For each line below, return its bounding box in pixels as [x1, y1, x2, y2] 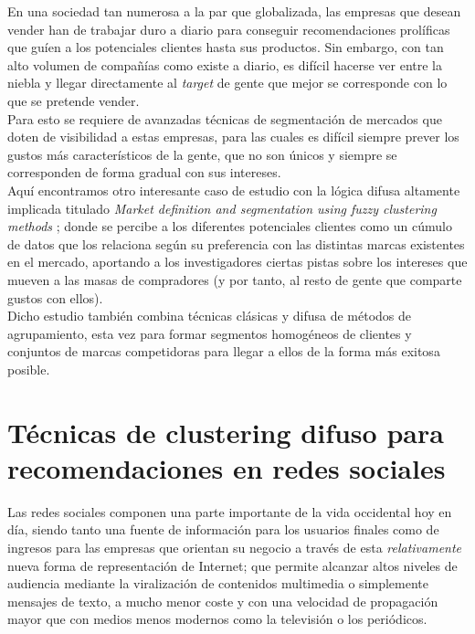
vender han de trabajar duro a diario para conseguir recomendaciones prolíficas [7, 19, 450, 38]
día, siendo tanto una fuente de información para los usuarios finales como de [7, 520, 439, 539]
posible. [7, 359, 50, 378]
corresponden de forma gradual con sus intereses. [7, 163, 281, 182]
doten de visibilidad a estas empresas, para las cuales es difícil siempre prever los [7, 127, 459, 146]
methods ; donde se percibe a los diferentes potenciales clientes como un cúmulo [7, 217, 452, 236]
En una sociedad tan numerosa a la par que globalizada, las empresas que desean [7, 2, 461, 20]
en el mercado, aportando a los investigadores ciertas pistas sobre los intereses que [7, 252, 468, 271]
